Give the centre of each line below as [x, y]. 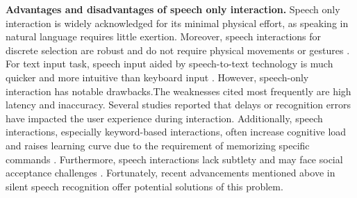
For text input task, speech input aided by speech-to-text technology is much [169, 64]
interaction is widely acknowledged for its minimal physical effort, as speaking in [177, 23]
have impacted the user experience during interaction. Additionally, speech [164, 118]
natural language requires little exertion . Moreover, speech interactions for [164, 36]
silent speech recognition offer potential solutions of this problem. [144, 186]
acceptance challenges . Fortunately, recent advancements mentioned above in [171, 173]
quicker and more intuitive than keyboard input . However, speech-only [157, 77]
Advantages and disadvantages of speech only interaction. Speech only [173, 9]
